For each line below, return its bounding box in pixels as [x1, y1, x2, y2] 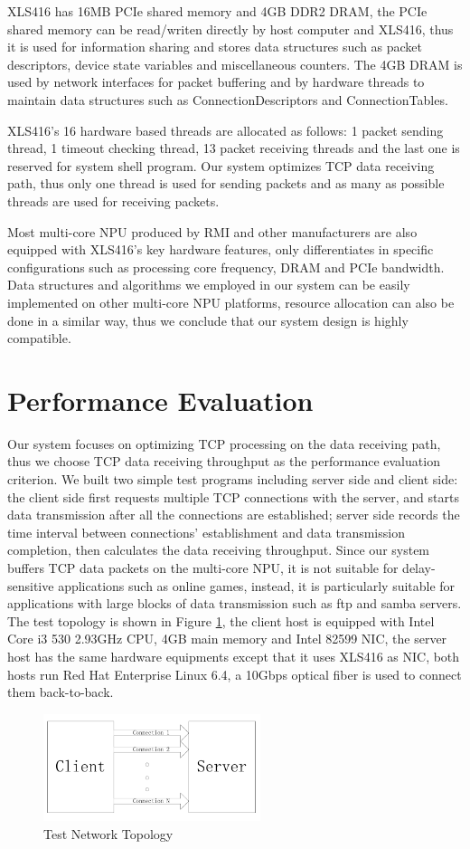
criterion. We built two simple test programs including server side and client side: [7, 470, 458, 488]
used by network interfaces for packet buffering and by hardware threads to [7, 72, 425, 91]
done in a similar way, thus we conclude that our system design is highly [7, 310, 409, 329]
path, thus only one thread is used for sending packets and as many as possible [7, 174, 445, 193]
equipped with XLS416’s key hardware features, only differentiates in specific [7, 240, 434, 259]
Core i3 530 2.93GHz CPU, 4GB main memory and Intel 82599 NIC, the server [7, 629, 447, 648]
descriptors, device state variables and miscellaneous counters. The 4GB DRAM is [7, 54, 463, 73]
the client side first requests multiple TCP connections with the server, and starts [7, 487, 459, 506]
